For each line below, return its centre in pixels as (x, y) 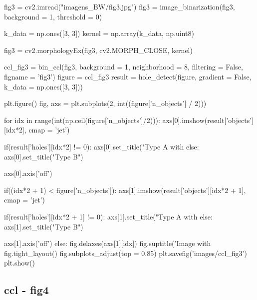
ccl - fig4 (26, 290)
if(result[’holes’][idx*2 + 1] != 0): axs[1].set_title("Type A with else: (108, 216)
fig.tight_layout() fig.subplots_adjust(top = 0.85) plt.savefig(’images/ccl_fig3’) (126, 253)
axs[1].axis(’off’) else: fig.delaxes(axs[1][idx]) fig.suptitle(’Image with (108, 243)
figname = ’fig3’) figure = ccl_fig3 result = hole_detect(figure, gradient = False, (128, 76)
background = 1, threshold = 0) (53, 16)
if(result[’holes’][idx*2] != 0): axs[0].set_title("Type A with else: (102, 146)
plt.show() (19, 263)
